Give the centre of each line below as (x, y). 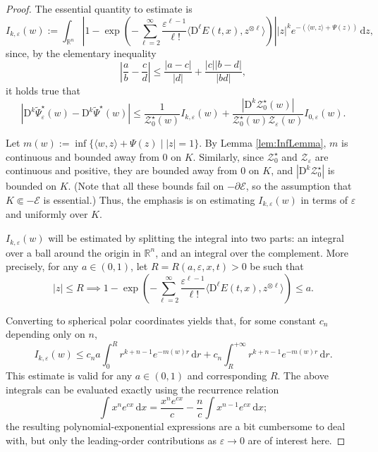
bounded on (31, 186)
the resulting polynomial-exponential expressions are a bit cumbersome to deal (176, 426)
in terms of (324, 200)
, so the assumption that (299, 186)
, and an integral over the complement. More (252, 252)
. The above (303, 375)
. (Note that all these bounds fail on (146, 186)
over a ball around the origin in (73, 252)
